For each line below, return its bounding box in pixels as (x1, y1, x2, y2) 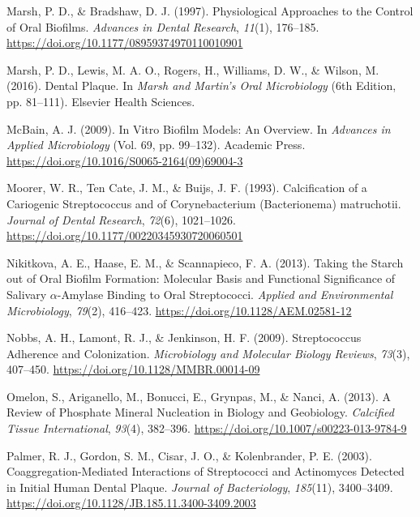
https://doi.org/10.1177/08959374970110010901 (6, 34, 243, 51)
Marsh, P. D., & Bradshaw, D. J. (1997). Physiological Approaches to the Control (6, 2, 414, 19)
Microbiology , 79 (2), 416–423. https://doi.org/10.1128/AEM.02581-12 (6, 301, 352, 318)
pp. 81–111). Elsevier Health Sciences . (6, 92, 195, 109)
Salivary (6, 285, 47, 302)
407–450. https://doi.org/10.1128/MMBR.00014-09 (6, 361, 260, 378)
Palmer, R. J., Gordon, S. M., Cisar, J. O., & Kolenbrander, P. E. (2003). (6, 446, 372, 464)
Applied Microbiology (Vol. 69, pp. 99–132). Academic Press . (6, 136, 306, 153)
